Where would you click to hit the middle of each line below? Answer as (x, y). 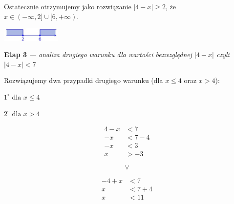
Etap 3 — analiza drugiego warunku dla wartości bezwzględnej (98, 54)
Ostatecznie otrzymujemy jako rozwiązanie (68, 6)
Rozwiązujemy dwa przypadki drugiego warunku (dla (84, 80)
